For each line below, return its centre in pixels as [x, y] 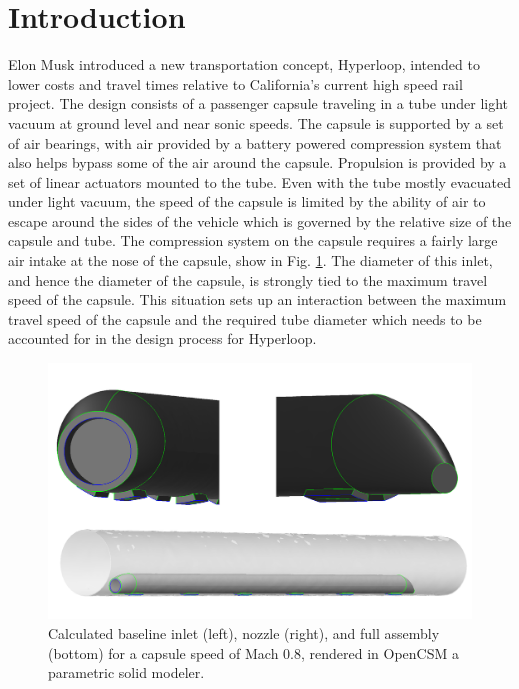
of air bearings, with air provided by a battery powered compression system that [255, 142]
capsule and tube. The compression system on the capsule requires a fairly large [253, 240]
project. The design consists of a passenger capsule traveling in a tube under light [258, 103]
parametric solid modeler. [126, 672]
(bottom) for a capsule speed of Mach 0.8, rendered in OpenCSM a [253, 652]
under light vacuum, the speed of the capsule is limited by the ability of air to [247, 201]
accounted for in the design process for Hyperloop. [162, 338]
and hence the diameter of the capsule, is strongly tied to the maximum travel [248, 279]
